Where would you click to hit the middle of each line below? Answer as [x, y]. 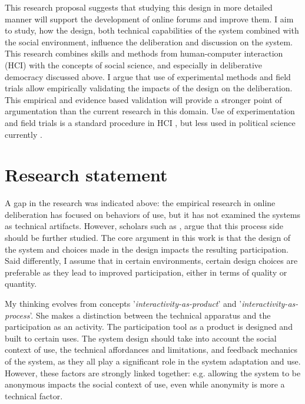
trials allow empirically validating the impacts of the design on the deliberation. [149, 88]
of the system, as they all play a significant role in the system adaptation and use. [153, 361]
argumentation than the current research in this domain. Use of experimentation [150, 111]
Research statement [86, 175]
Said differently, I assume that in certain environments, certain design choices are [151, 261]
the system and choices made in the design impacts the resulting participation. [147, 249]
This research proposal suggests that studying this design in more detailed [139, 7]
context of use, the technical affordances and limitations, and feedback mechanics [151, 350]
